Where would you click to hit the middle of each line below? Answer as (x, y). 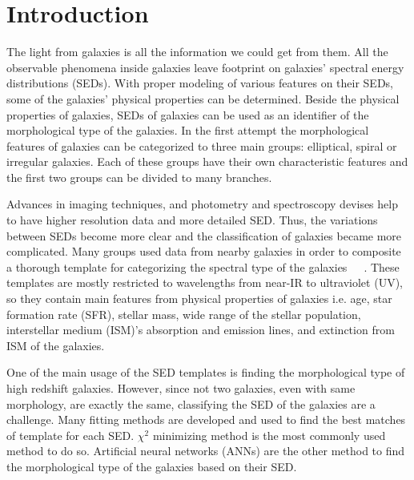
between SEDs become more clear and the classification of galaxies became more (204, 235)
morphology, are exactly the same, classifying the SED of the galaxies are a (191, 403)
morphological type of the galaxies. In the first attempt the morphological (188, 130)
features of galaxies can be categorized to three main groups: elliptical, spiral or (202, 145)
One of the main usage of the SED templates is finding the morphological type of (206, 372)
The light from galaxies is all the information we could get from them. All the (197, 52)
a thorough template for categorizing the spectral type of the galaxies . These (203, 266)
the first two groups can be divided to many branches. (139, 177)
